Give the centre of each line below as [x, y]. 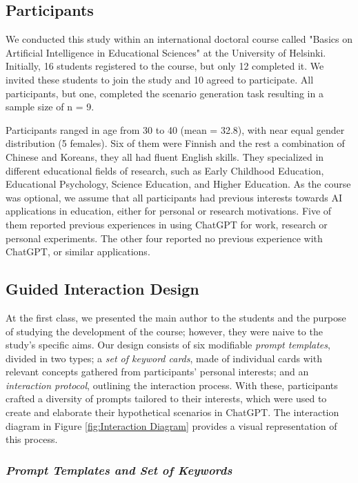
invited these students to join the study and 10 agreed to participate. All [160, 79]
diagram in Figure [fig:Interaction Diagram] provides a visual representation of [171, 425]
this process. [32, 439]
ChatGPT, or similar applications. [78, 252]
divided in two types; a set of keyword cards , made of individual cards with [164, 358]
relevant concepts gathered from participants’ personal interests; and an [157, 372]
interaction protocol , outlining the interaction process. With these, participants [172, 385]
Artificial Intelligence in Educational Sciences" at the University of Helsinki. [166, 52]
